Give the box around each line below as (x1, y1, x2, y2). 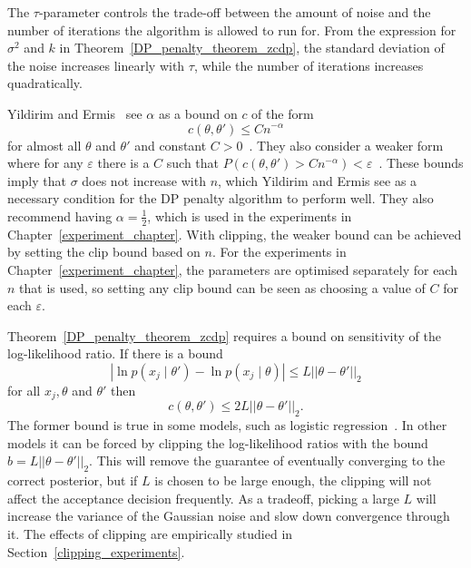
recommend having (7, 206, 113, 225)
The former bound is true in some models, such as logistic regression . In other (7, 416, 447, 435)
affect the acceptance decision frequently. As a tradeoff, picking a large (7, 488, 399, 507)
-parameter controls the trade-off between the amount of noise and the (38, 3, 431, 21)
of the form (251, 103, 314, 122)
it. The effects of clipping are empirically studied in (7, 524, 293, 543)
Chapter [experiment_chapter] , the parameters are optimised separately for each (7, 260, 457, 279)
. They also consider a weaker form (249, 135, 444, 154)
